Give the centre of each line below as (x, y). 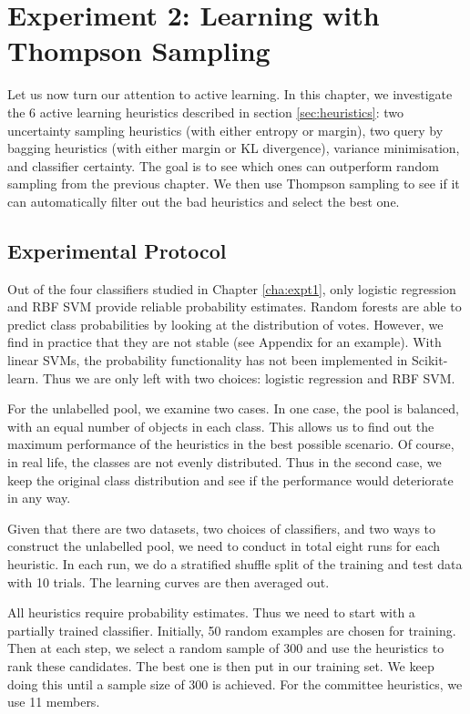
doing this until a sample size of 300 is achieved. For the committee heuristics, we (235, 683)
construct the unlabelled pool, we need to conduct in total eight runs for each (224, 546)
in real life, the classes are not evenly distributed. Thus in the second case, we (225, 462)
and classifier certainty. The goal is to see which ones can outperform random (223, 165)
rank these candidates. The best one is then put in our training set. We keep (221, 665)
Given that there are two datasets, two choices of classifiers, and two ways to (222, 528)
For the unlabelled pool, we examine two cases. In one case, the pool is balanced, (233, 408)
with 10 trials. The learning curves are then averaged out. (169, 581)
